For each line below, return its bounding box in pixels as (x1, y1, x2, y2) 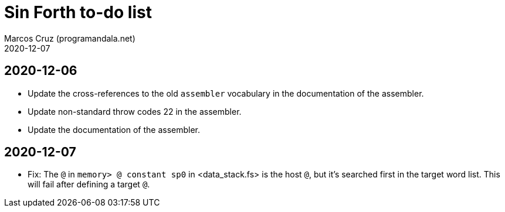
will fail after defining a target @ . (28, 179, 150, 190)
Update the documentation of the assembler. (28, 124, 201, 135)
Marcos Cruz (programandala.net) (4, 33, 135, 43)
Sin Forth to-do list (4, 2, 152, 22)
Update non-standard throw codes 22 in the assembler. (28, 106, 242, 117)
